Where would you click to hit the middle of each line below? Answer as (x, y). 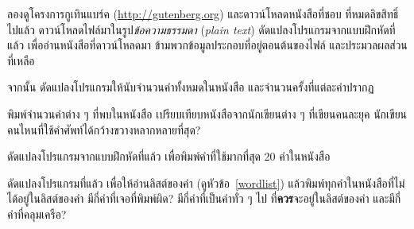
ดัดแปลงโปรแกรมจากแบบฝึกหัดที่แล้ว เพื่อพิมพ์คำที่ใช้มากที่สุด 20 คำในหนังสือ (169, 156)
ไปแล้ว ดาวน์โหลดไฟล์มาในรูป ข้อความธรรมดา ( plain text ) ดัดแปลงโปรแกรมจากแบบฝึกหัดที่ (201, 29)
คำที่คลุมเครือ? (37, 213)
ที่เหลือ (21, 60)
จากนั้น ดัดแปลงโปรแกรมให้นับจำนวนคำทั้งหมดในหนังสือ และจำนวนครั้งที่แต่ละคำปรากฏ (191, 87)
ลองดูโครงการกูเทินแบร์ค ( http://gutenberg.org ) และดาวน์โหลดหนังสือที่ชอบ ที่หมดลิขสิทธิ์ (203, 14)
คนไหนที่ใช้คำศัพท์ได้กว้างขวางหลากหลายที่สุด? (104, 129)
